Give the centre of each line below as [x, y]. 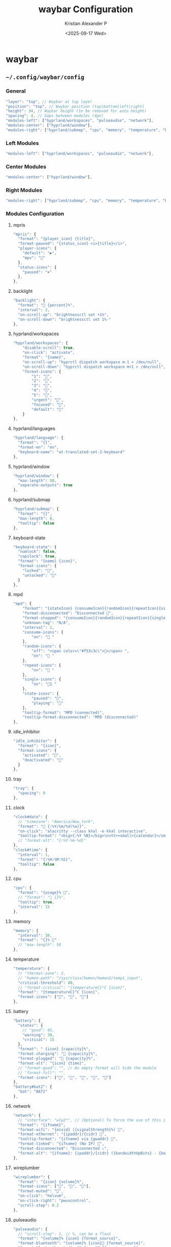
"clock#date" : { [30, 817]
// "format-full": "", [42, 1073]
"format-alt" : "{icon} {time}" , [52, 1063]
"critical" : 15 [39, 1040]
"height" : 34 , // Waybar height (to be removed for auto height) [76, 111]
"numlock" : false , [37, 552]
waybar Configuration [86, 9]
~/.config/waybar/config [45, 77]
